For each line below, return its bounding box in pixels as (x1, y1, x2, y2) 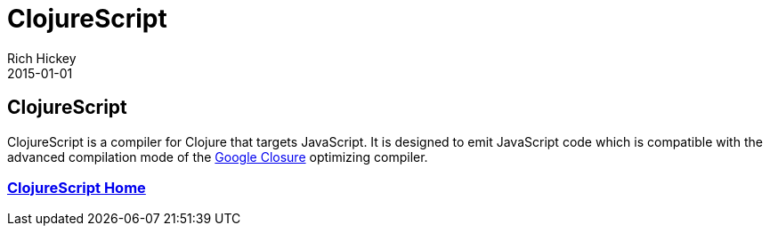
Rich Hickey (7, 50, 77, 66)
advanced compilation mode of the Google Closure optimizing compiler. (7, 149, 428, 165)
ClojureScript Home (7, 178, 146, 197)
